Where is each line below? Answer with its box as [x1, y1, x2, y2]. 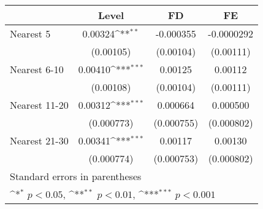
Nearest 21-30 [10, 133, 69, 148]
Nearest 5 [10, 26, 51, 41]
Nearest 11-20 [10, 98, 69, 112]
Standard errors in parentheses [10, 169, 142, 183]
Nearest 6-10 [10, 62, 64, 76]
